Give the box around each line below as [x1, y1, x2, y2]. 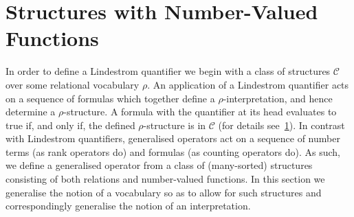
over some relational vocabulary [5, 77, 140, 91]
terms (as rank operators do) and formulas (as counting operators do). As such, [5, 144, 341, 159]
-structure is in [143, 117, 206, 132]
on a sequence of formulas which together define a [5, 91, 215, 105]
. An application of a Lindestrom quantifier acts [147, 77, 349, 91]
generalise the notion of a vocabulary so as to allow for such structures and [5, 185, 322, 199]
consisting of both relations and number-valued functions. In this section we [5, 172, 325, 186]
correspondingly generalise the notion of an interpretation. [5, 198, 251, 213]
